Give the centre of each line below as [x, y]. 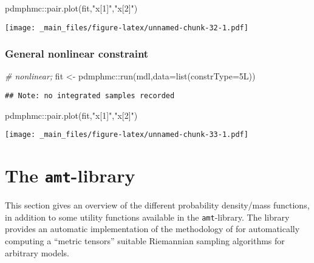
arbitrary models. [37, 252]
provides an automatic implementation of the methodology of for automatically [152, 229]
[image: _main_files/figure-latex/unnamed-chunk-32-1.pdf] [127, 28]
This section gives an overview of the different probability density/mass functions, [157, 205]
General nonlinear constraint [77, 54]
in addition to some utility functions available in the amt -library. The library [147, 217]
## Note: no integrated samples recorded [90, 96]
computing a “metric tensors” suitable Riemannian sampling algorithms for [145, 241]
